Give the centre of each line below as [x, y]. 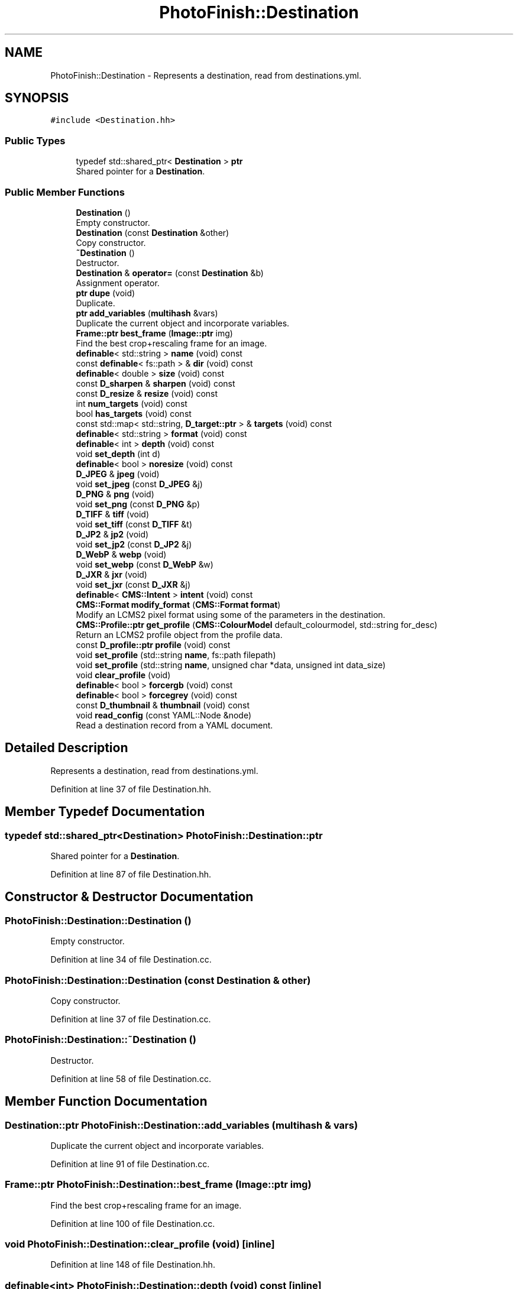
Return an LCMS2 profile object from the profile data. [179, 634]
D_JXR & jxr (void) [111, 574]
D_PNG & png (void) [115, 494]
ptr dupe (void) [106, 293]
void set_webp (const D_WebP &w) [145, 564]
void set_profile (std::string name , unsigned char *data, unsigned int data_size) [231, 665]
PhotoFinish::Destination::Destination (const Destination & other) [158, 980]
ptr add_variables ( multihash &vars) [147, 313]
